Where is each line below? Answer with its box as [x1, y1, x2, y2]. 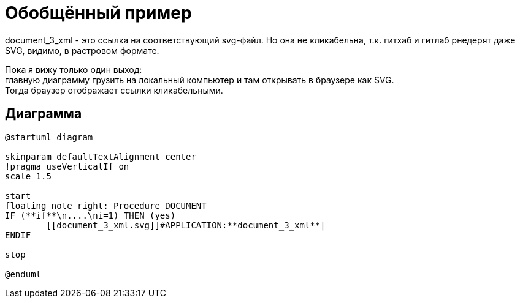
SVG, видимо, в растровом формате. [5, 45, 159, 56]
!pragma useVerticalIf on [5, 161, 129, 171]
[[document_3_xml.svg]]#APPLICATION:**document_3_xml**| [46, 220, 326, 230]
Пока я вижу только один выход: [5, 64, 142, 75]
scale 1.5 [5, 171, 52, 181]
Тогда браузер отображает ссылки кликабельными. [5, 84, 223, 95]
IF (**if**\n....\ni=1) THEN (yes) [5, 210, 176, 220]
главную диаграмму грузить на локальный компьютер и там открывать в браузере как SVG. [5, 74, 394, 85]
